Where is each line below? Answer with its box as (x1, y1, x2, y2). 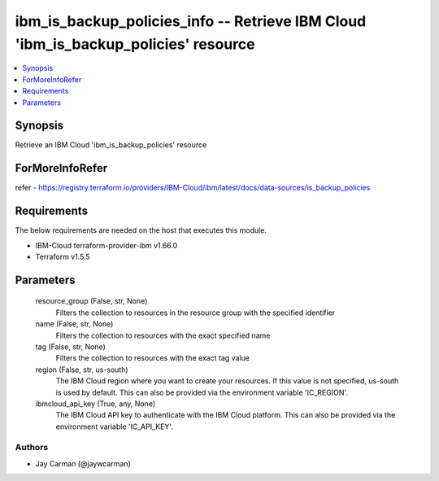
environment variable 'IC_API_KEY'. (55, 422, 174, 431)
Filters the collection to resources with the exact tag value (55, 353, 250, 363)
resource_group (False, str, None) (35, 296, 148, 306)
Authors (15, 442, 49, 453)
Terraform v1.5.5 (35, 252, 91, 262)
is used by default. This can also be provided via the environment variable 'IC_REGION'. (55, 387, 349, 397)
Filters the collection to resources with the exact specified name (55, 330, 271, 340)
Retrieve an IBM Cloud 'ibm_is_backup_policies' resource (15, 140, 207, 150)
